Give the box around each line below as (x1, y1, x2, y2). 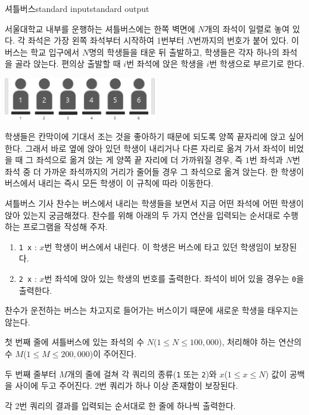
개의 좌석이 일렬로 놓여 (204, 22, 290, 35)
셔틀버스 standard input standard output (5, 2, 149, 14)
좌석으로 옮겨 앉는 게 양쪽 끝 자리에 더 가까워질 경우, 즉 (36, 153, 243, 166)
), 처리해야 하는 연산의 (219, 336, 302, 348)
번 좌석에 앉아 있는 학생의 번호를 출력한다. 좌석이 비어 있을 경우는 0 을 (44, 272, 304, 284)
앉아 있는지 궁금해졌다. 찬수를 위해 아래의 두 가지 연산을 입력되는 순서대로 (5, 208, 280, 221)
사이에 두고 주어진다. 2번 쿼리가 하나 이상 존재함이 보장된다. (15, 379, 238, 392)
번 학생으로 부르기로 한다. (209, 57, 305, 70)
